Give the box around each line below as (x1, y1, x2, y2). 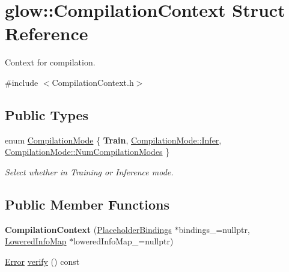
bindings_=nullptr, (178, 223, 250, 235)
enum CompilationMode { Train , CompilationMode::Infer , (5, 133, 222, 146)
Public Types (5, 105, 89, 124)
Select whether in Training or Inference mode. (5, 165, 174, 178)
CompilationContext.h (52, 76, 134, 88)
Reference (5, 21, 88, 46)
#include (5, 76, 38, 88)
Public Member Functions (5, 195, 169, 213)
